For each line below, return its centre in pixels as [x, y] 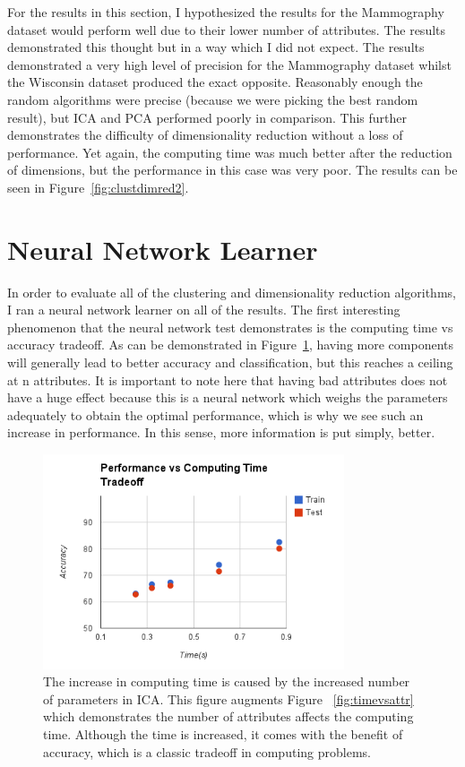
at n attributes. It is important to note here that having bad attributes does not [228, 379]
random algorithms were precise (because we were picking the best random [213, 99]
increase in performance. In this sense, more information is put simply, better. [221, 432]
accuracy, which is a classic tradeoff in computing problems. [207, 751]
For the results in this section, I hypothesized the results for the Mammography [226, 12]
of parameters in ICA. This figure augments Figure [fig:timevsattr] [228, 698]
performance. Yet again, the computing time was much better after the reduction [230, 152]
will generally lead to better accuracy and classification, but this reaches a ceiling [230, 362]
